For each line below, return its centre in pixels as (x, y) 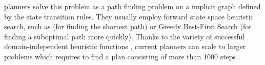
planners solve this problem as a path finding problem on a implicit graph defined (132, 6)
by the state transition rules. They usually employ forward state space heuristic (129, 16)
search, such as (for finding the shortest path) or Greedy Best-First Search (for (128, 26)
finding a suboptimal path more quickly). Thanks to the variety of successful (125, 36)
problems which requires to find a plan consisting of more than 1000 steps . (122, 56)
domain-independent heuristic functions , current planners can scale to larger (125, 46)
